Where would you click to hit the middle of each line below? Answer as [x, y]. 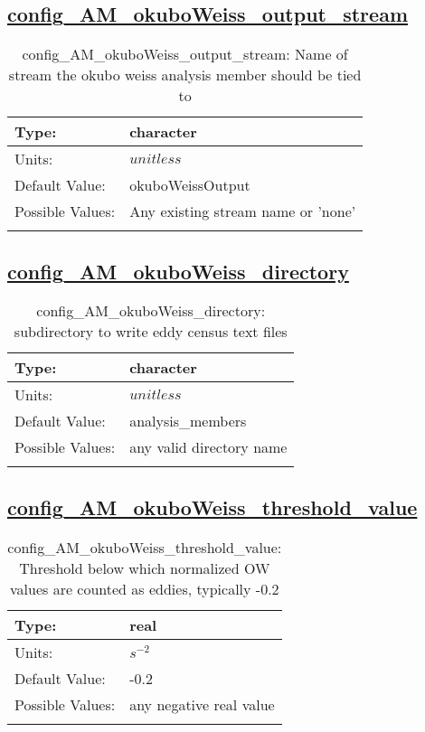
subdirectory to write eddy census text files [151, 332]
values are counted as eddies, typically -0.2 [145, 588]
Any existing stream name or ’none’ [243, 211]
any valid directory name [208, 447]
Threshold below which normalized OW [145, 568]
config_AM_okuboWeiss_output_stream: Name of [185, 54]
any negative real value [202, 704]
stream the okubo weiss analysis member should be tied [185, 75]
